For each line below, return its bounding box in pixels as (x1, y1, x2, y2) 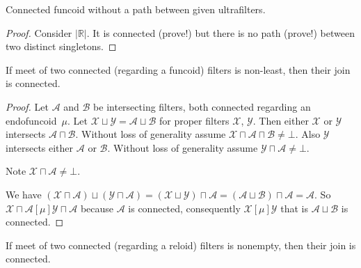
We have (6, 187, 42, 201)
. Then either (252, 113, 309, 127)
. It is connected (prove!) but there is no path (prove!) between (86, 25, 355, 40)
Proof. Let (6, 99, 49, 113)
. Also (295, 127, 321, 141)
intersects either (6, 140, 74, 155)
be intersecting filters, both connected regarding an (93, 99, 311, 113)
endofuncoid (6, 113, 57, 127)
